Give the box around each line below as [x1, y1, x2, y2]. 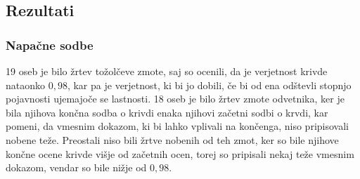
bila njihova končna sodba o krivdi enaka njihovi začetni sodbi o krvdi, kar [6, 105, 328, 119]
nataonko [6, 77, 46, 92]
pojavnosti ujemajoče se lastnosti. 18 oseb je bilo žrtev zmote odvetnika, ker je [6, 91, 345, 106]
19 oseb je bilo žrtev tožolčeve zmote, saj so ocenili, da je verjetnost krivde [6, 64, 328, 78]
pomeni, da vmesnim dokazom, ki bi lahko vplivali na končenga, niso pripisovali [6, 119, 349, 133]
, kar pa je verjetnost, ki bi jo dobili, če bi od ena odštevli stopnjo [67, 77, 352, 92]
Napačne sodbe [6, 36, 94, 53]
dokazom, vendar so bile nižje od [6, 160, 147, 175]
